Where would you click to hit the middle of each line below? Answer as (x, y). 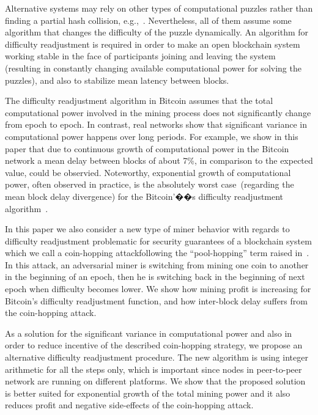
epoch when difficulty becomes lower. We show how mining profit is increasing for (158, 289)
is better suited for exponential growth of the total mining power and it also (148, 393)
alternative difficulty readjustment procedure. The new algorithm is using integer (157, 357)
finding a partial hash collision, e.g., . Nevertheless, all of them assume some (148, 20)
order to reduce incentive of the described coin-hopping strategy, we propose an (154, 345)
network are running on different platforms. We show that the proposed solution (155, 381)
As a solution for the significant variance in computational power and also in (149, 333)
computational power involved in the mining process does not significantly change (158, 112)
